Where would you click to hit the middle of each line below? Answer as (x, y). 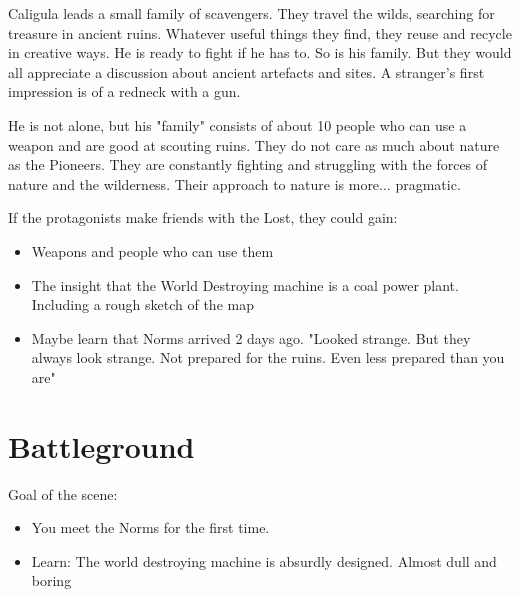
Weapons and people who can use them (152, 250)
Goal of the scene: (63, 493)
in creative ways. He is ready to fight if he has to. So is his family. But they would (260, 52)
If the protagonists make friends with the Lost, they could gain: (203, 217)
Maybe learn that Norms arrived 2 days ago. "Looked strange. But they (251, 337)
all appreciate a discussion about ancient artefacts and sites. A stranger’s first (246, 71)
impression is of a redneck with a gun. (124, 91)
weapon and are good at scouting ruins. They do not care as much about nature (254, 144)
